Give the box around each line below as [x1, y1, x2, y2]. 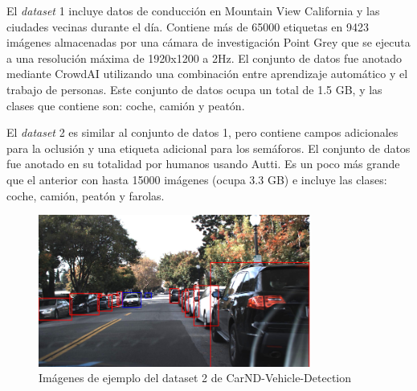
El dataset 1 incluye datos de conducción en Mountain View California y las [6, 2, 380, 19]
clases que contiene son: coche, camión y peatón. [6, 97, 245, 113]
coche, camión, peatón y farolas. [6, 187, 165, 204]
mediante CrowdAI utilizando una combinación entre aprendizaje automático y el [6, 65, 408, 82]
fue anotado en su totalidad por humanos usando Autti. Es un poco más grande [6, 155, 400, 172]
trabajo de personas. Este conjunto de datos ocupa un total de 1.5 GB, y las [6, 80, 382, 97]
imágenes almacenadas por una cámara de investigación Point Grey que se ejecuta [6, 34, 411, 51]
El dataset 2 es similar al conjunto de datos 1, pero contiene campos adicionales [6, 124, 399, 141]
